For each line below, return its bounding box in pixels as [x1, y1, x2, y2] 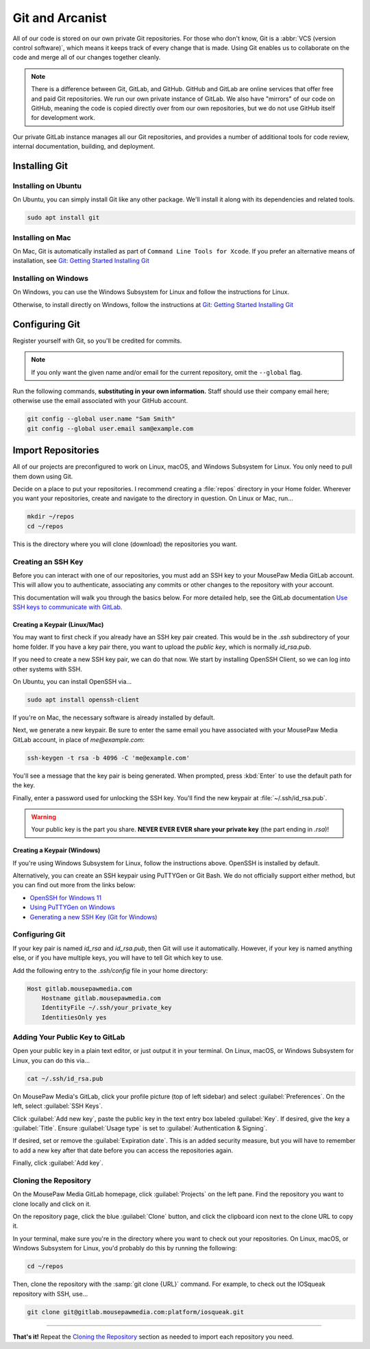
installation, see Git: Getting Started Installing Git [12, 257, 150, 265]
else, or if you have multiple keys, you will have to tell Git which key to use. [12, 954, 223, 962]
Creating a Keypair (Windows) [12, 846, 101, 854]
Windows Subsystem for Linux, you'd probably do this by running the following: [12, 1244, 237, 1252]
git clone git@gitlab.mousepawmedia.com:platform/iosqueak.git [27, 1308, 245, 1315]
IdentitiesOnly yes [41, 1013, 108, 1021]
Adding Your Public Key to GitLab [12, 1032, 125, 1042]
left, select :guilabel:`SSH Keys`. [12, 1102, 103, 1110]
